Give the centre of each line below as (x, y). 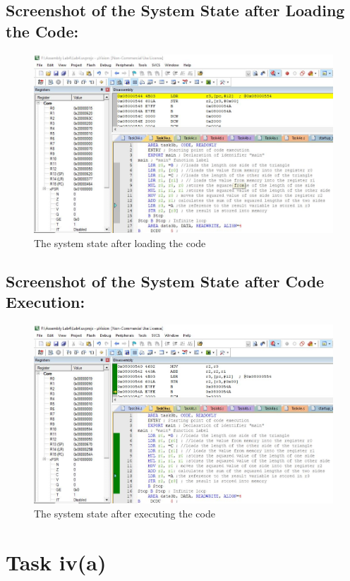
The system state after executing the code (125, 514)
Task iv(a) (56, 562)
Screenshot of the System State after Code (165, 281)
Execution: (46, 302)
